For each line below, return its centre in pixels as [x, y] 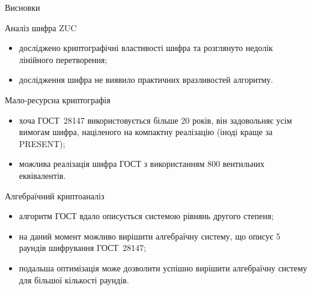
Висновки [23, 7]
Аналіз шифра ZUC [41, 27]
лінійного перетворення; [63, 59]
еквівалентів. [42, 175]
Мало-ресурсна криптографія [58, 99]
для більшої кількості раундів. [74, 279]
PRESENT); [42, 143]
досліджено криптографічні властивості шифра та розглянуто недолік [146, 48]
